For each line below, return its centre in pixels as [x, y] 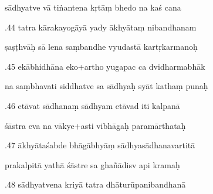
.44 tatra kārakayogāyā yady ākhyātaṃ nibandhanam [101, 27]
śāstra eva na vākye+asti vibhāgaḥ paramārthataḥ [95, 125]
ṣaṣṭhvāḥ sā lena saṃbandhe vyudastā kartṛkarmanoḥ [101, 47]
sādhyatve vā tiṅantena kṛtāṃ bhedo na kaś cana [93, 7]
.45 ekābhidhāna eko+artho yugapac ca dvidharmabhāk [105, 66]
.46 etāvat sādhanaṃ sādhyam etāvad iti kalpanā [92, 105]
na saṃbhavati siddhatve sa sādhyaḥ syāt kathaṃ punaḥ [107, 86]
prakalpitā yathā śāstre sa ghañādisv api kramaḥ [92, 164]
